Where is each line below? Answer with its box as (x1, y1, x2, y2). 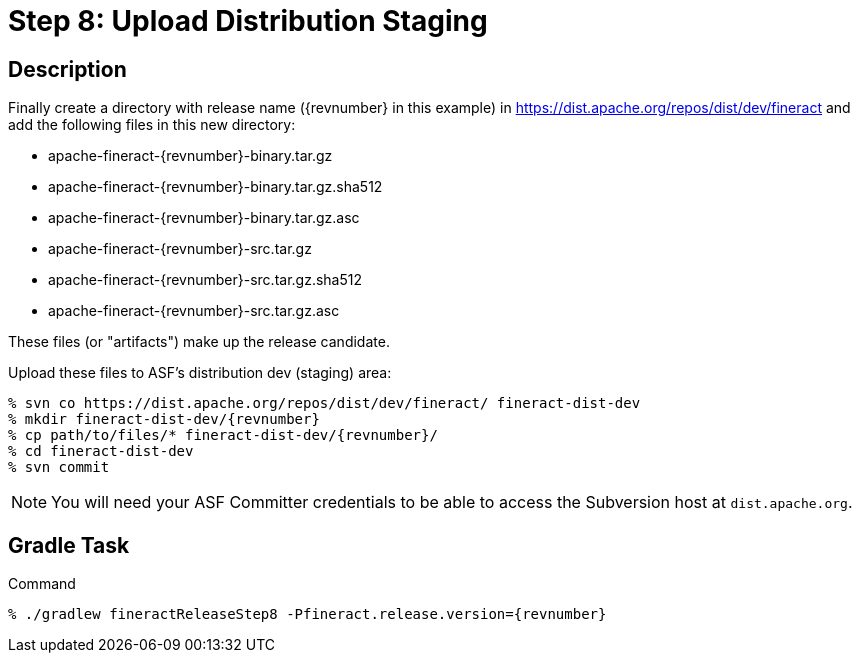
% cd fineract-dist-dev (8, 443, 194, 460)
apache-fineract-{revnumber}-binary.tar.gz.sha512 (48, 178, 383, 196)
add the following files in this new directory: (8, 116, 296, 134)
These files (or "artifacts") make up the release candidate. (8, 333, 390, 351)
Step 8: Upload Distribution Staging (8, 4, 488, 38)
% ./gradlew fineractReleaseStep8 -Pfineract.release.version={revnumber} (8, 606, 607, 623)
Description (8, 56, 127, 82)
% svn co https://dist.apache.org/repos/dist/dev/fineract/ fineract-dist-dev (8, 395, 641, 412)
